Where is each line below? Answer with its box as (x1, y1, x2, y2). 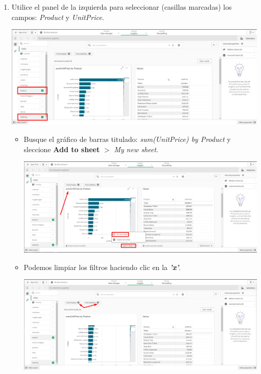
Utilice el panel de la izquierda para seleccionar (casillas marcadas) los (11, 2, 232, 12)
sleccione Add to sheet (23, 143, 100, 154)
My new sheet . (114, 143, 158, 154)
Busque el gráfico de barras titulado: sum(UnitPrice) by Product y (23, 133, 231, 144)
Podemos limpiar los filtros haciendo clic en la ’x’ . (23, 261, 181, 272)
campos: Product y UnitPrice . (11, 11, 104, 22)
